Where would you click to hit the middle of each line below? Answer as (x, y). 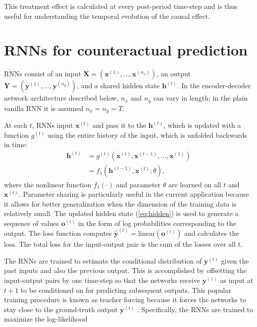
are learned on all (195, 184)
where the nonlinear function (48, 184)
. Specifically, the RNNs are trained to (195, 309)
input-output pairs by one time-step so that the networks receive (102, 280)
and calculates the (211, 233)
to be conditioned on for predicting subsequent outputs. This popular (126, 290)
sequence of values (31, 223)
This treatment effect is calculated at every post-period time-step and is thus (121, 6)
